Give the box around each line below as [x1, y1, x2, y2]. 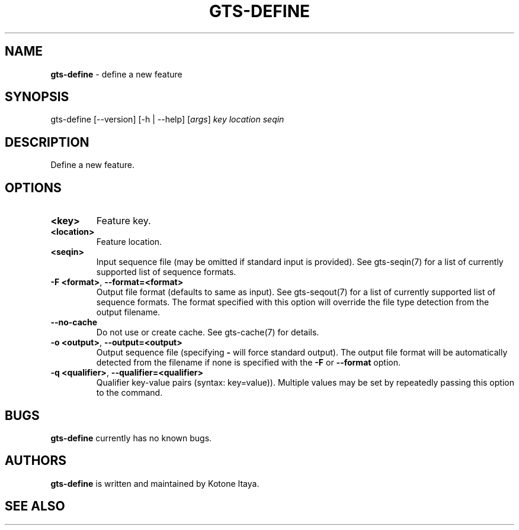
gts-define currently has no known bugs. [50, 432, 212, 443]
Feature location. [96, 237, 162, 247]
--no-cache [50, 317, 98, 328]
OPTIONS [5, 180, 62, 195]
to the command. [96, 387, 163, 398]
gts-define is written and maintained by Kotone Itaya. [50, 478, 259, 489]
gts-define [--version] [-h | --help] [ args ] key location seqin [50, 114, 284, 125]
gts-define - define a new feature [50, 69, 182, 79]
